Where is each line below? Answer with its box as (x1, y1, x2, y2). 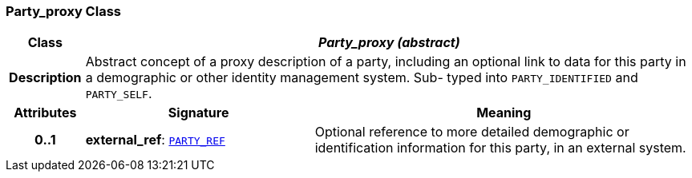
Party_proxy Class (6, 3, 121, 19)
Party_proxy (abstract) (318, 34, 460, 51)
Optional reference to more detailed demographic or (314, 124, 629, 140)
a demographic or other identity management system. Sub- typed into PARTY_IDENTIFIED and (85, 69, 638, 86)
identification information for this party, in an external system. (314, 140, 686, 156)
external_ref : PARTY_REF (85, 132, 225, 148)
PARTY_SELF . (85, 85, 152, 102)
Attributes (14, 105, 77, 121)
